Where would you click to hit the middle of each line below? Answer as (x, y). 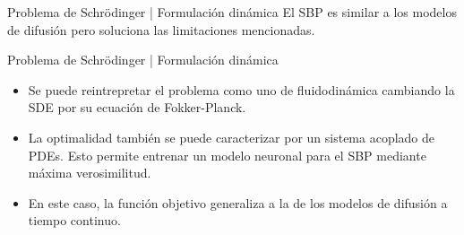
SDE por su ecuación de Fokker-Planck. (137, 107)
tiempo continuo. (74, 220)
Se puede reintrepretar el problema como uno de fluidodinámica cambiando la (241, 89)
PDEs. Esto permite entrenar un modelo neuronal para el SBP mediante (227, 155)
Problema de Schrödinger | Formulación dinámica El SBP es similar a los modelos (232, 12)
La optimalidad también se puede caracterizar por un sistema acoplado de (232, 137)
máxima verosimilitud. (90, 173)
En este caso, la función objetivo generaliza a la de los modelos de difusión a (238, 202)
